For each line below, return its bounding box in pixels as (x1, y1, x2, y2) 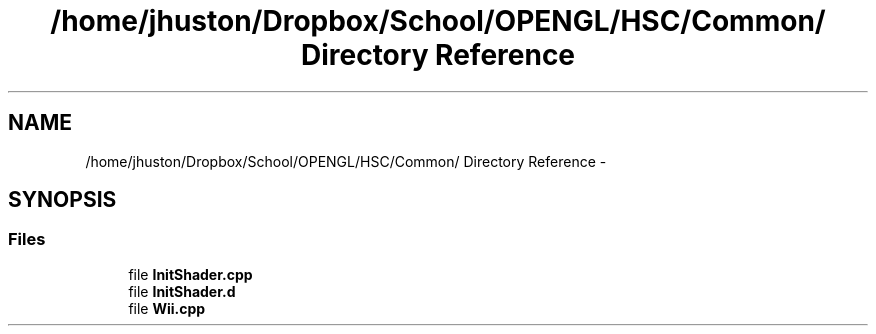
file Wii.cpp (128, 299, 206, 317)
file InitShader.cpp (128, 265, 253, 283)
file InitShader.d (128, 282, 236, 300)
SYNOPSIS (8, 187, 117, 213)
